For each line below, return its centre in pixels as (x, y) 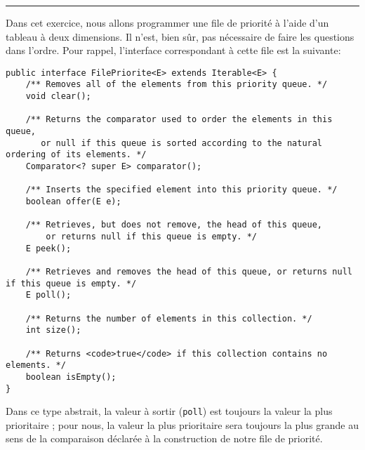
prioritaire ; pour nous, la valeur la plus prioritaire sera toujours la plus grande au (182, 424)
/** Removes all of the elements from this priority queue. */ (177, 85)
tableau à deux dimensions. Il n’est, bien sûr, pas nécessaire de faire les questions (180, 36)
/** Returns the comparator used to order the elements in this (179, 120)
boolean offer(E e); (73, 201)
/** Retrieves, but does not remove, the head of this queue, (174, 225)
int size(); (53, 330)
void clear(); (58, 97)
